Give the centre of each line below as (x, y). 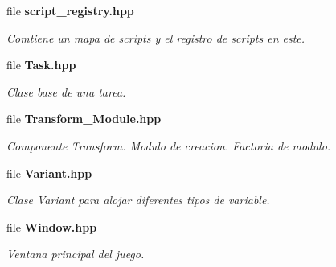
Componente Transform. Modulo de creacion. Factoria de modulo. (169, 145)
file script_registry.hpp (70, 10)
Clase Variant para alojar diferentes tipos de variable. (138, 200)
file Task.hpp (41, 65)
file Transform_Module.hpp (84, 119)
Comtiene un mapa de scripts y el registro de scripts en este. (156, 37)
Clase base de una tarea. (66, 91)
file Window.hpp (52, 226)
